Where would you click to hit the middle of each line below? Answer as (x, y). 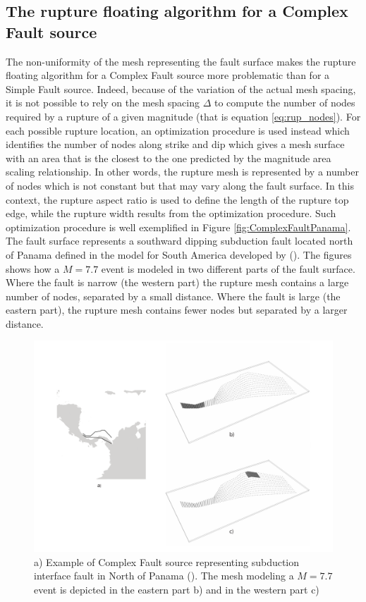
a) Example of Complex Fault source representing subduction (167, 561)
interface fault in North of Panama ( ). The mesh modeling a (164, 576)
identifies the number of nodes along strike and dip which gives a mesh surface (175, 144)
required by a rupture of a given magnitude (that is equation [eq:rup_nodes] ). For (183, 116)
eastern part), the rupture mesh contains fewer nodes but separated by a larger (177, 310)
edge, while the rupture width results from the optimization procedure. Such (171, 213)
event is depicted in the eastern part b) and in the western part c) (177, 590)
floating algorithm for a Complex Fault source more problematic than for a (168, 75)
